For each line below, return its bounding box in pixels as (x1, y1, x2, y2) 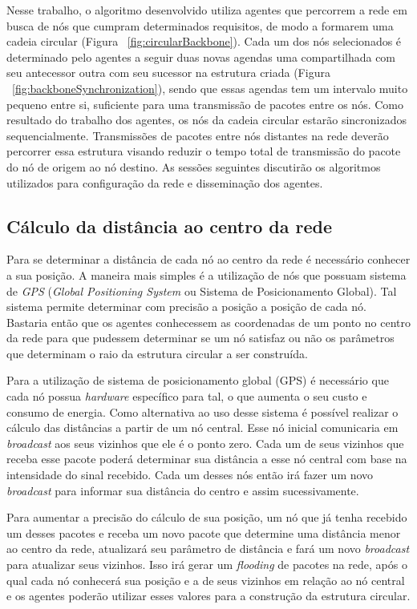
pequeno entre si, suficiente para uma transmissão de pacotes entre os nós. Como (6, 95, 403, 112)
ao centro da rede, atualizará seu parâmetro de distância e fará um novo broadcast (6, 540, 410, 557)
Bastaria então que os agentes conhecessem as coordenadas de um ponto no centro (6, 313, 411, 330)
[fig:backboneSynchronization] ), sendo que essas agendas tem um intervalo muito (12, 79, 408, 96)
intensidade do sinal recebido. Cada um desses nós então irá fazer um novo (6, 466, 374, 483)
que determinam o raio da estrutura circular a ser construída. (6, 345, 308, 361)
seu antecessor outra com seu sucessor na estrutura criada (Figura (6, 64, 330, 81)
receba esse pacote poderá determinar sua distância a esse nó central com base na (6, 450, 407, 467)
